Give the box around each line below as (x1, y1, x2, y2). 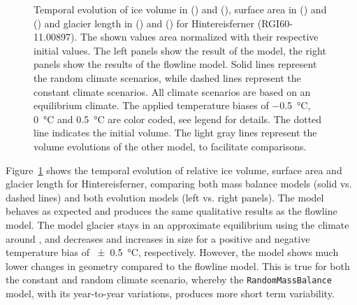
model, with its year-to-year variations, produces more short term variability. (6, 285, 335, 300)
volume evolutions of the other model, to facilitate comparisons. (34, 139, 307, 153)
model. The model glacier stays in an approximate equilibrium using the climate (6, 217, 349, 232)
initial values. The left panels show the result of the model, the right (34, 43, 326, 57)
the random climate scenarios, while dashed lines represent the (34, 70, 301, 85)
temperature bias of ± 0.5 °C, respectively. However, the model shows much (6, 245, 339, 260)
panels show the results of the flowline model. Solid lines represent (34, 57, 317, 71)
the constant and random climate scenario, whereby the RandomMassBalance (6, 272, 332, 287)
